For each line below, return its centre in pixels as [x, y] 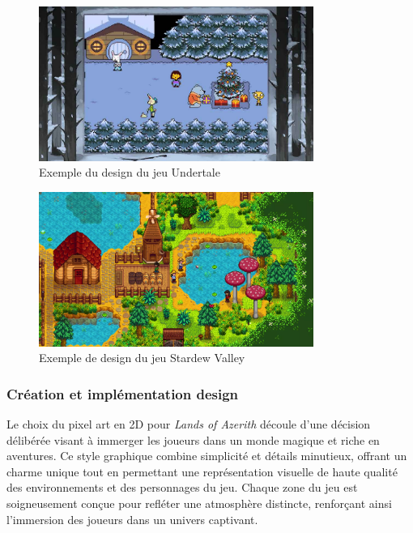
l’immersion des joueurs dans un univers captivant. [132, 519]
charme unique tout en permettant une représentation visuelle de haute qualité [202, 471]
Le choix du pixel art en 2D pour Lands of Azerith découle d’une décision [189, 423]
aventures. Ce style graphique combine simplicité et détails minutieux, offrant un [207, 456]
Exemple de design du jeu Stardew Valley [142, 358]
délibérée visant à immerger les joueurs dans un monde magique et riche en [193, 439]
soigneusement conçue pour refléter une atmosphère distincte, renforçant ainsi [199, 503]
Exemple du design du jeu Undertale [130, 172]
